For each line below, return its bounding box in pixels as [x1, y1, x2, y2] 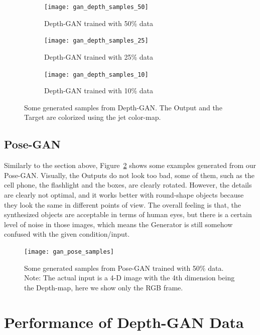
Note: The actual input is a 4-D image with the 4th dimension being [24, 272, 235, 283]
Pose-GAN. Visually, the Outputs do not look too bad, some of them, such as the [4, 170, 254, 180]
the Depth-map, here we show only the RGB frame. [24, 282, 183, 292]
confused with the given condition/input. [4, 229, 130, 239]
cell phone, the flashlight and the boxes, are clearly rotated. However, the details [4, 180, 252, 190]
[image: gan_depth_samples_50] [44, 4, 149, 11]
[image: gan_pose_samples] [24, 248, 114, 255]
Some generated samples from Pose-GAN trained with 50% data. [24, 262, 224, 273]
